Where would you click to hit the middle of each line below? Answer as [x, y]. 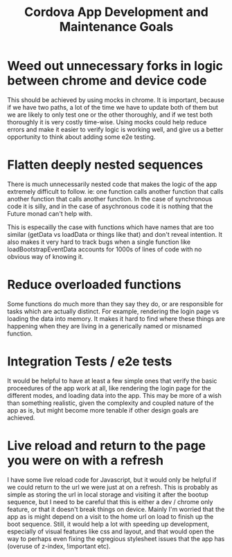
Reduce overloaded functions [94, 285]
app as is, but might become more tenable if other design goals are [103, 410]
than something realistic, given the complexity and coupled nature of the [111, 403]
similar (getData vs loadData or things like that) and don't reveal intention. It [115, 234]
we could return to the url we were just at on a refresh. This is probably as [113, 487]
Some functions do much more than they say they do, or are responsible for [115, 304]
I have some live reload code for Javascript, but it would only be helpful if [112, 479]
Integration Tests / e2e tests [90, 361]
